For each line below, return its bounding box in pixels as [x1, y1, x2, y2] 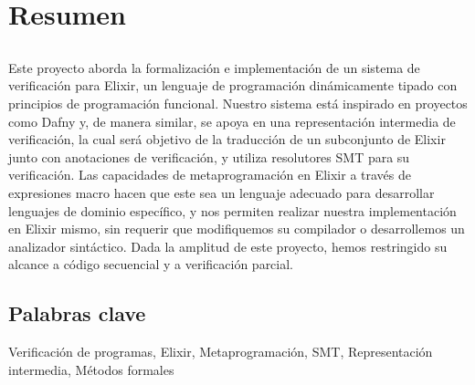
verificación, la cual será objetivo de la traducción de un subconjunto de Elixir [8, 130, 446, 149]
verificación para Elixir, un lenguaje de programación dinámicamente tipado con [8, 76, 458, 95]
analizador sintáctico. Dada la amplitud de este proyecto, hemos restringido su [8, 236, 448, 255]
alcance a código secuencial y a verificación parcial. [8, 255, 294, 274]
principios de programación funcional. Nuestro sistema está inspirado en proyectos [8, 93, 468, 112]
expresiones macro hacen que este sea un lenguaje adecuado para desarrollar [8, 182, 435, 202]
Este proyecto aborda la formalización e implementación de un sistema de [8, 57, 420, 77]
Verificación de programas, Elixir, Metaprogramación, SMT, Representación [8, 342, 433, 361]
